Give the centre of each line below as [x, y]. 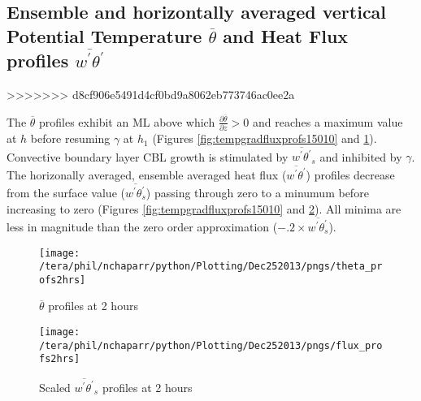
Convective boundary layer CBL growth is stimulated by [148, 156]
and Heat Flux [286, 35]
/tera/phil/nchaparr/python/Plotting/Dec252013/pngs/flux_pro [211, 345]
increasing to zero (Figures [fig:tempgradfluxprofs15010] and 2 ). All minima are [204, 208]
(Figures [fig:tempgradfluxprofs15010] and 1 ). [265, 138]
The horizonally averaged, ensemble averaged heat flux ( [147, 174]
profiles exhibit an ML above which [127, 121]
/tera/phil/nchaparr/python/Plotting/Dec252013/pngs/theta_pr [211, 267]
